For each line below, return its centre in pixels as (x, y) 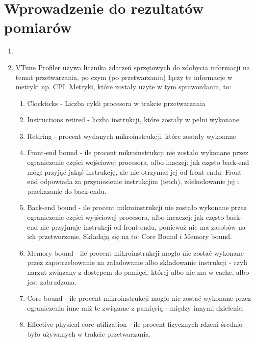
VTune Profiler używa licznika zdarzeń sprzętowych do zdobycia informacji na (133, 67)
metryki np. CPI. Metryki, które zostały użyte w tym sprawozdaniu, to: (123, 87)
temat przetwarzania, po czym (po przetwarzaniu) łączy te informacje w (124, 77)
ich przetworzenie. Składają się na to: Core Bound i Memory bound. (129, 236)
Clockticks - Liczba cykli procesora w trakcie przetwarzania (116, 103)
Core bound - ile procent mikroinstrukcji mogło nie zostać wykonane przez (139, 298)
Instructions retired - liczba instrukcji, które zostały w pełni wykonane (133, 119)
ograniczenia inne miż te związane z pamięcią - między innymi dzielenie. (135, 307)
